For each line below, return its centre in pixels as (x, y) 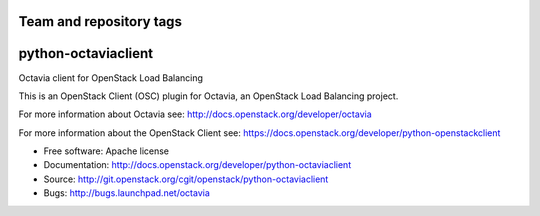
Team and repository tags (100, 21)
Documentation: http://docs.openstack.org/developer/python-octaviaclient (197, 165)
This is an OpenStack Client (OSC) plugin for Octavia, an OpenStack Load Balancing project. (208, 96)
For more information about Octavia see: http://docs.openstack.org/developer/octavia (195, 114)
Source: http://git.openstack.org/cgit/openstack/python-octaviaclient (186, 179)
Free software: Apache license (106, 151)
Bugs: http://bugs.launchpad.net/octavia (126, 193)
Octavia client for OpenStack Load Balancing (111, 77)
